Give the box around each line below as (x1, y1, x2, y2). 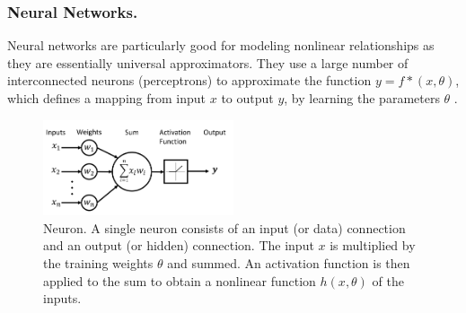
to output (221, 89, 274, 107)
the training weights (43, 254, 154, 273)
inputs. (43, 289, 82, 308)
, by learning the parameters (284, 89, 440, 107)
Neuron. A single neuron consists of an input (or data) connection (43, 218, 406, 237)
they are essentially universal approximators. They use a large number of (7, 53, 409, 72)
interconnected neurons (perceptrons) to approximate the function (7, 71, 372, 90)
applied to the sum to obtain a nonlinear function (43, 271, 316, 290)
